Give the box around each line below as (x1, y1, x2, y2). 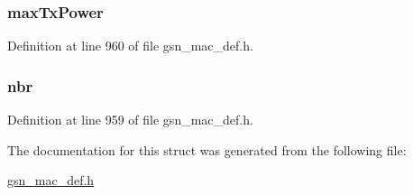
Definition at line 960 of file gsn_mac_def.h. (7, 36, 253, 55)
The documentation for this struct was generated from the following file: (7, 140, 407, 159)
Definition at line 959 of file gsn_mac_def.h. (7, 110, 253, 129)
